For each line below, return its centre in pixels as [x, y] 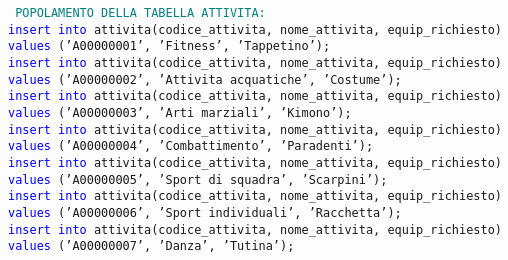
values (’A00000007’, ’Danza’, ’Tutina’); [151, 246]
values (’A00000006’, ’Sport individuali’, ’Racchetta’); [205, 212]
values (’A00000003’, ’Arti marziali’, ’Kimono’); [180, 112]
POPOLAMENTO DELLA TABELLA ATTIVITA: [140, 13]
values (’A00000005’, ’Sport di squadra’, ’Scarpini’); [198, 179]
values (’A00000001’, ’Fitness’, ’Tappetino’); [169, 46]
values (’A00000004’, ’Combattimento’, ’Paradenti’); [191, 146]
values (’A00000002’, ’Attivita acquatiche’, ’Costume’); [205, 79]
